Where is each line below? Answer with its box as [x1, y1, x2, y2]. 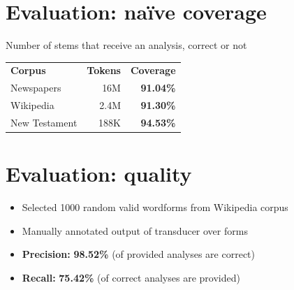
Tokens [87, 63, 121, 78]
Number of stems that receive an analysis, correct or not [6, 38, 247, 52]
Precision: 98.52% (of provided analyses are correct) [22, 247, 255, 261]
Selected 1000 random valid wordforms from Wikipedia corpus [22, 200, 288, 215]
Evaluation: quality [6, 159, 192, 188]
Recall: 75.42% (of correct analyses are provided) [22, 270, 240, 284]
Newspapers [10, 80, 61, 95]
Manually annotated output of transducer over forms [22, 223, 248, 238]
